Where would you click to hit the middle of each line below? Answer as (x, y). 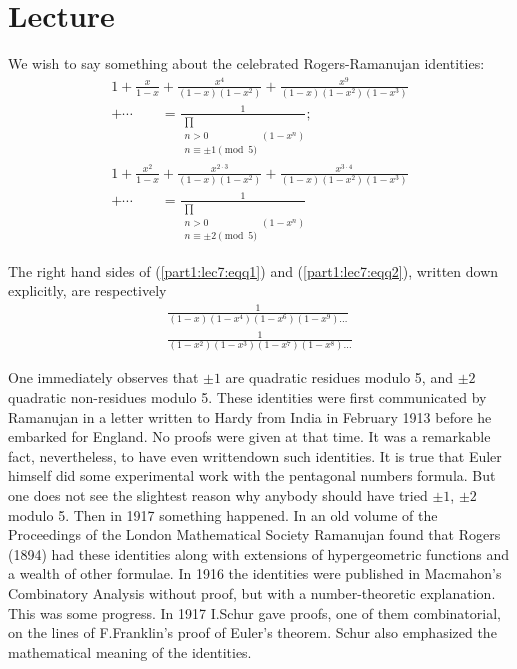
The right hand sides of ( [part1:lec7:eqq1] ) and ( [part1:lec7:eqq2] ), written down (253, 270)
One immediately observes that (103, 377)
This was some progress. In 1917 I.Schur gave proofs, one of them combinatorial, (254, 612)
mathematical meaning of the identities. (130, 651)
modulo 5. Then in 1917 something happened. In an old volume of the (223, 514)
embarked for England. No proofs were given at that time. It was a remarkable (249, 436)
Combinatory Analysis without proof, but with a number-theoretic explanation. (252, 593)
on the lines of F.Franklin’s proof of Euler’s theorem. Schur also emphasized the (252, 632)
